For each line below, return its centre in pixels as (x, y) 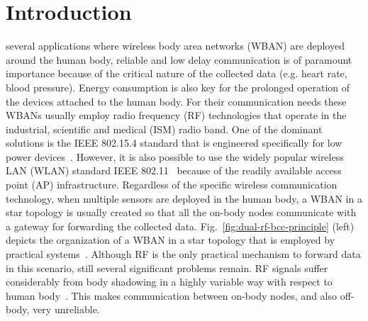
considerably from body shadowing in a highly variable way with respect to (169, 282)
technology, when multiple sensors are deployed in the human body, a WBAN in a (184, 198)
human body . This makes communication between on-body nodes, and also (171, 295)
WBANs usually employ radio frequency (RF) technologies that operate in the (176, 115)
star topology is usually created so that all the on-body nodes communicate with (181, 212)
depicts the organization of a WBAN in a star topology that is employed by (171, 240)
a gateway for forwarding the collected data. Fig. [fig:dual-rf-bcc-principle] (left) (180, 226)
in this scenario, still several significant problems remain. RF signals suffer (167, 267)
